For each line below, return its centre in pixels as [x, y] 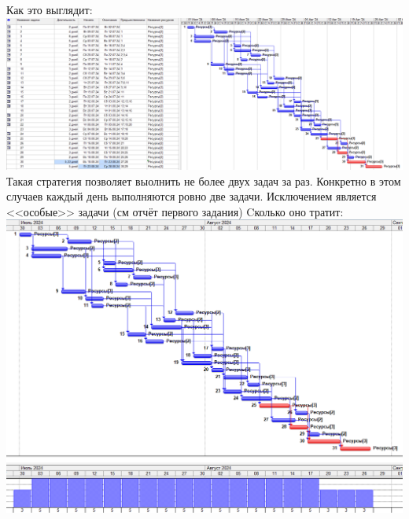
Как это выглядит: [50, 9]
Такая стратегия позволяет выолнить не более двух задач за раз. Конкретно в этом [204, 180]
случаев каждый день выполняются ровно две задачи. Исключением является [192, 196]
